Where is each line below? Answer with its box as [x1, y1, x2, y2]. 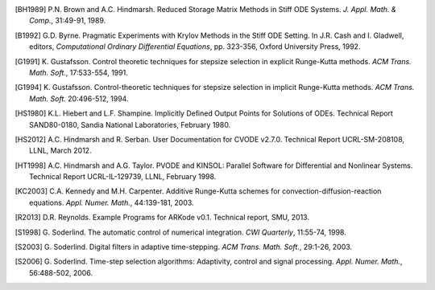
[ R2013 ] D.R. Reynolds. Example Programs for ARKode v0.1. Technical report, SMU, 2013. [14, 213, 310, 223]
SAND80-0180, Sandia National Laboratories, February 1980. [29, 120, 231, 129]
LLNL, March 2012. [29, 145, 92, 156]
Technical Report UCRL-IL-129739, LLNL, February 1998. [29, 172, 217, 182]
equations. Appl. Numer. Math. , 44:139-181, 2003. [29, 198, 194, 207]
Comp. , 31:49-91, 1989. [29, 16, 106, 26]
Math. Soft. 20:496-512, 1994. [29, 93, 129, 104]
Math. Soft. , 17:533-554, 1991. [29, 67, 128, 77]
